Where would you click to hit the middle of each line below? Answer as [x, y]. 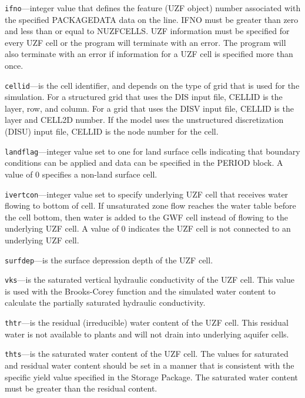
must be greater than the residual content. [81, 388]
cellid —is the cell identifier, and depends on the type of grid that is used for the [152, 85]
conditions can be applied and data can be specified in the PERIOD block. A [144, 163]
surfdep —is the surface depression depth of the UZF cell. [109, 260]
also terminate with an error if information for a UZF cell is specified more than [149, 54]
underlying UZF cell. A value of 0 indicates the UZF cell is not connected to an [148, 228]
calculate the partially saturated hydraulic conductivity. [105, 302]
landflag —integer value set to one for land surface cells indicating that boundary [152, 151]
